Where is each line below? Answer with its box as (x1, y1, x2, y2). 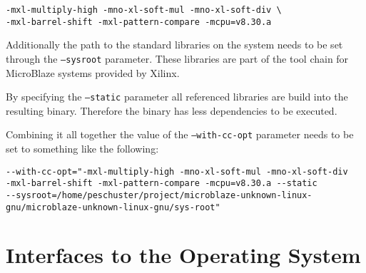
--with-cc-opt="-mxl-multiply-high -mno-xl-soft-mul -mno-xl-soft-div (6, 166, 348, 177)
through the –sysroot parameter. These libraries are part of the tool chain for (6, 51, 349, 66)
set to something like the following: (6, 141, 159, 156)
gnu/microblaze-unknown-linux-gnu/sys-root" (6, 202, 220, 212)
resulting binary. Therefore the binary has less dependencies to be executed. (6, 103, 337, 118)
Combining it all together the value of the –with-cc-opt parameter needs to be (6, 127, 354, 142)
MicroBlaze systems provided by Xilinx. (6, 65, 180, 80)
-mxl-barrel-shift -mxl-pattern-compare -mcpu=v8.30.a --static (6, 178, 317, 189)
